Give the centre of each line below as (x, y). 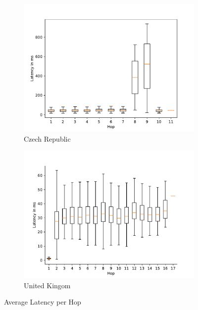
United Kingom (47, 285)
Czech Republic (47, 138)
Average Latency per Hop (43, 302)
